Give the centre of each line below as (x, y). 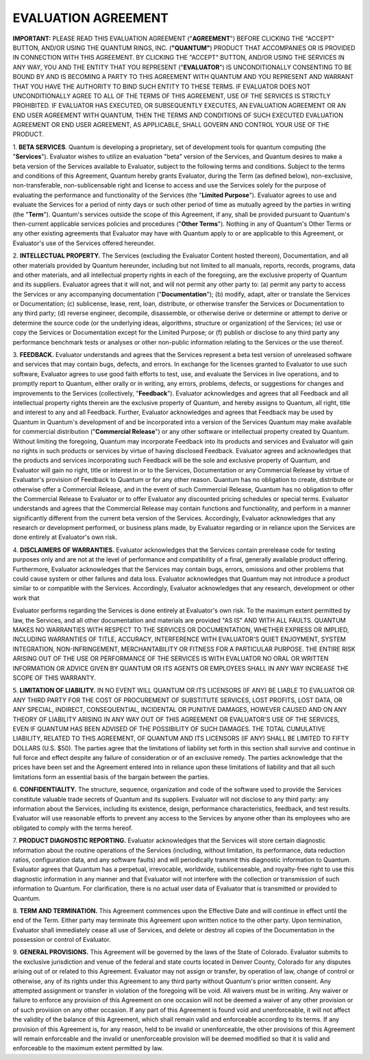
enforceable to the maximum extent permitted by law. (88, 1048)
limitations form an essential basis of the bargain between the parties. (111, 776)
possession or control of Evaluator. (62, 940)
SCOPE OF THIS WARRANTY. (54, 678)
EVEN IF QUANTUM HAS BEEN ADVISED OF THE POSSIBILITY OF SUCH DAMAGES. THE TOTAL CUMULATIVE (169, 728)
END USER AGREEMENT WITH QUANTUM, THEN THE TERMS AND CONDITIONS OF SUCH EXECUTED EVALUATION (178, 115)
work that (26, 598)
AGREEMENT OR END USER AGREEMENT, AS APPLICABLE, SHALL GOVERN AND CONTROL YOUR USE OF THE (171, 125)
